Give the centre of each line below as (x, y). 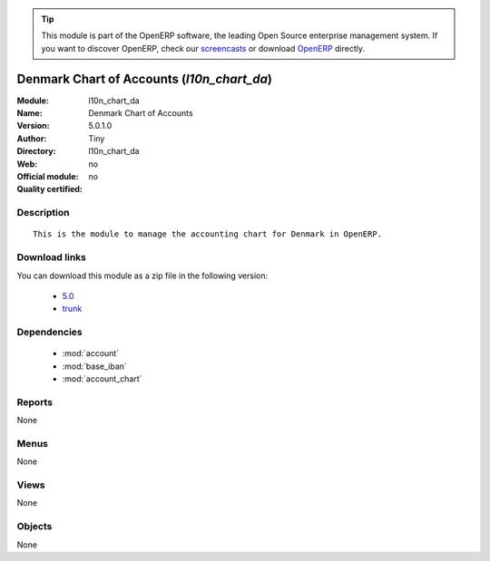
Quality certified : (50, 189)
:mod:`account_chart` (102, 379)
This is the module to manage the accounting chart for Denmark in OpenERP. (208, 234)
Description (43, 213)
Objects (34, 527)
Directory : (36, 151)
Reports (35, 401)
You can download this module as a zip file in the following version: (142, 276)
